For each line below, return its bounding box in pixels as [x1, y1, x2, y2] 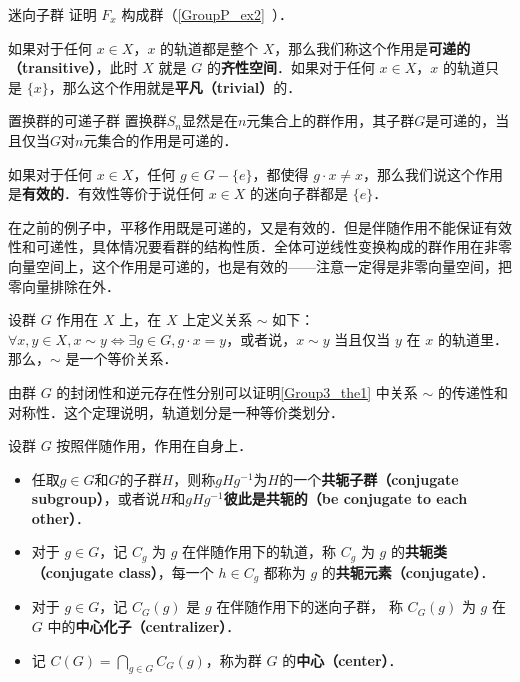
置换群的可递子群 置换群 [8, 110, 167, 131]
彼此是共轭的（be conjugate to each [223, 488, 468, 509]
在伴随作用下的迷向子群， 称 [216, 596, 403, 617]
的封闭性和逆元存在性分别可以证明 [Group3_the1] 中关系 [56, 381, 418, 402]
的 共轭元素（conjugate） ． [321, 561, 495, 582]
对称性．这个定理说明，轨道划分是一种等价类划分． [8, 401, 344, 422]
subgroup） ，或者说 [31, 488, 160, 509]
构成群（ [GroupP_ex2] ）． [121, 4, 293, 24]
